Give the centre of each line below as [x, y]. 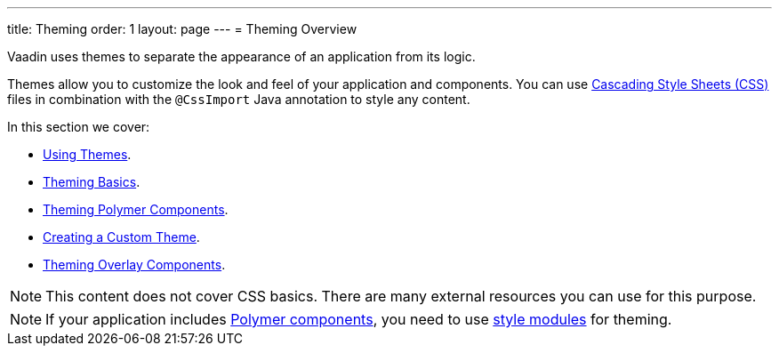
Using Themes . [87, 154]
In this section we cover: [79, 127]
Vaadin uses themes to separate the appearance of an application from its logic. [241, 56]
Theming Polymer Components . [136, 209]
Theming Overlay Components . [134, 265]
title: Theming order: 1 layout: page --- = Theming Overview [182, 29]
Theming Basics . [92, 182]
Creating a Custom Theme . [121, 237]
